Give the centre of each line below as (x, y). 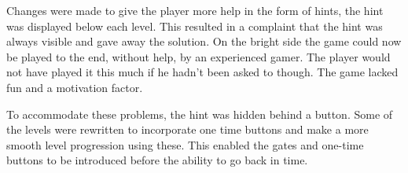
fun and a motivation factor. (75, 87)
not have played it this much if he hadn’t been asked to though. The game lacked (202, 72)
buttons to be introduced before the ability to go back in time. (157, 160)
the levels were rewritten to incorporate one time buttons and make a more (187, 129)
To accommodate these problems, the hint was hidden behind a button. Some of (200, 114)
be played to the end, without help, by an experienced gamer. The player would (198, 56)
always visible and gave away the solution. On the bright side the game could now (204, 41)
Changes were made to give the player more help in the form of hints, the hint (195, 10)
